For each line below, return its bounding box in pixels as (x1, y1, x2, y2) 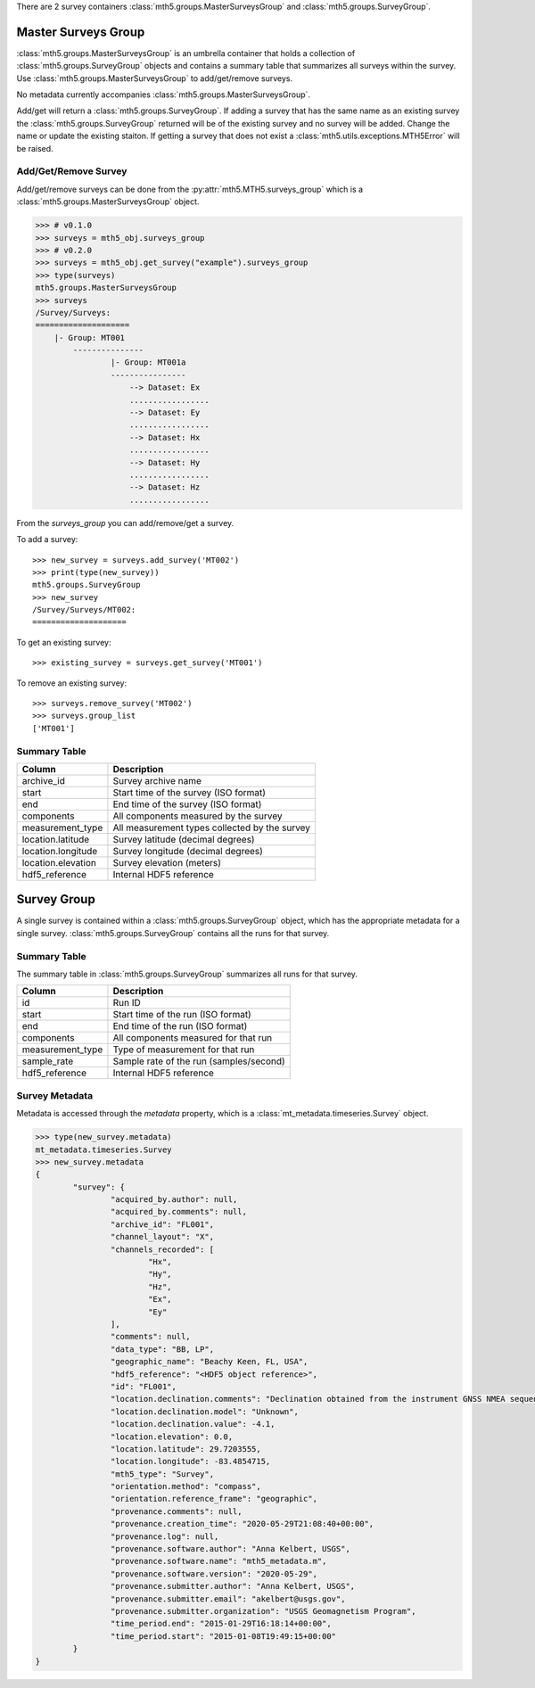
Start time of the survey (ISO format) (112, 786, 267, 798)
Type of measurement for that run (112, 1043, 255, 1056)
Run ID (112, 997, 142, 1009)
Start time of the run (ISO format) (112, 1009, 251, 1021)
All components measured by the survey (112, 810, 283, 822)
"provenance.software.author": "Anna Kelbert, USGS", (110, 1544, 351, 1554)
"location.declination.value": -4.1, (110, 1419, 276, 1429)
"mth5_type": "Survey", (110, 1469, 214, 1479)
